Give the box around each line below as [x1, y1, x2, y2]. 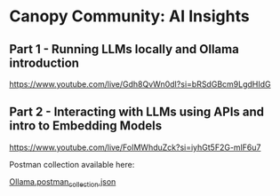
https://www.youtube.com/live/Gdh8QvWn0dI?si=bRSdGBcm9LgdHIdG [9, 79, 271, 90]
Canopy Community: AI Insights [9, 6, 251, 27]
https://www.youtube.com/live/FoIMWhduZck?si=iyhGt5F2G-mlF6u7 [9, 142, 261, 153]
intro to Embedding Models [9, 118, 163, 134]
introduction [9, 55, 80, 70]
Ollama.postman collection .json [9, 176, 116, 189]
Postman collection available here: [9, 159, 135, 169]
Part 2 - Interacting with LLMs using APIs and [9, 105, 265, 120]
